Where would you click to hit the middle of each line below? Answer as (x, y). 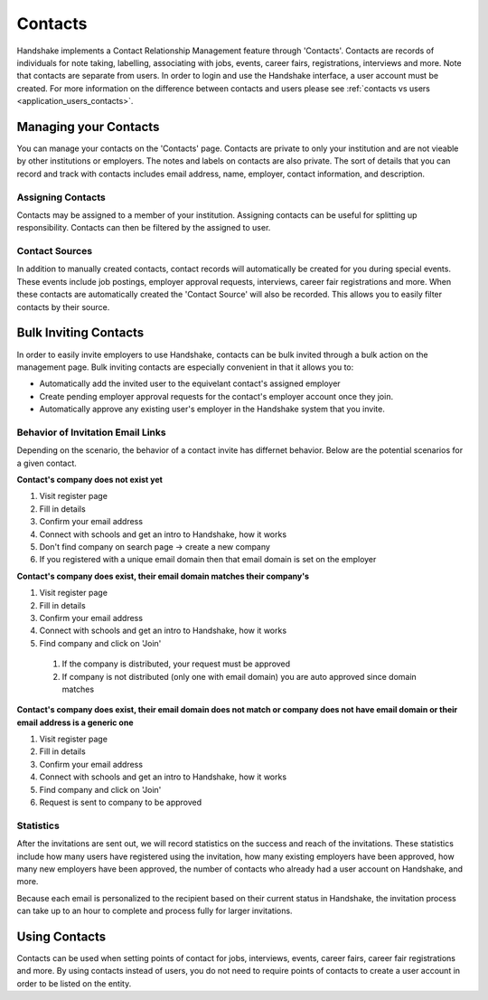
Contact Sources (55, 251)
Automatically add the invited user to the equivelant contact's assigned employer (190, 383)
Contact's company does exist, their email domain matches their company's (163, 576)
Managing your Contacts (88, 127)
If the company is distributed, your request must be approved (176, 664)
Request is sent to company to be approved (121, 802)
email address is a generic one (75, 722)
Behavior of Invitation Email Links (91, 432)
